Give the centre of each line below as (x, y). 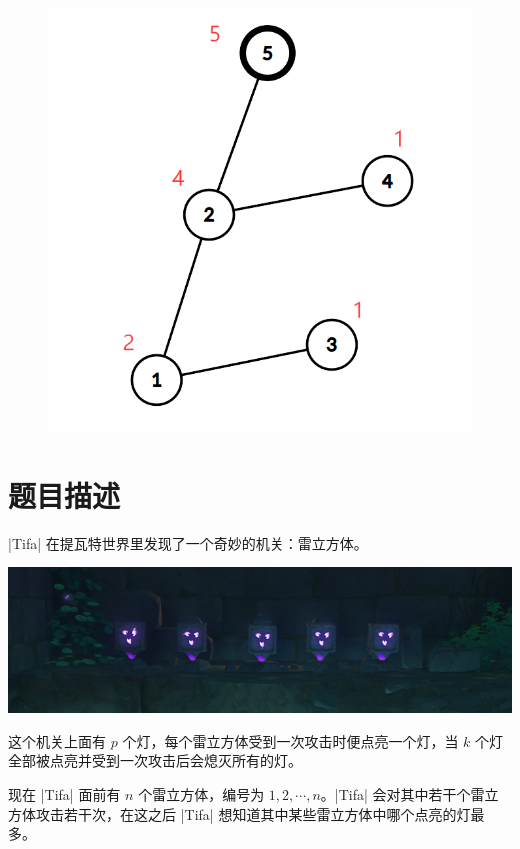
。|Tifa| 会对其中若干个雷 (402, 794)
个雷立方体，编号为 (201, 794)
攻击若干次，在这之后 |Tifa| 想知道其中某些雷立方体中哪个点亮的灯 (253, 813)
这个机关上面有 (57, 740)
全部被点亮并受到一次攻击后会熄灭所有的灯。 (155, 760)
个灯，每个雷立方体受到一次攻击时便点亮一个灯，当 (290, 740)
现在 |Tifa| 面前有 (64, 794)
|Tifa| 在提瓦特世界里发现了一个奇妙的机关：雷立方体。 (188, 542)
